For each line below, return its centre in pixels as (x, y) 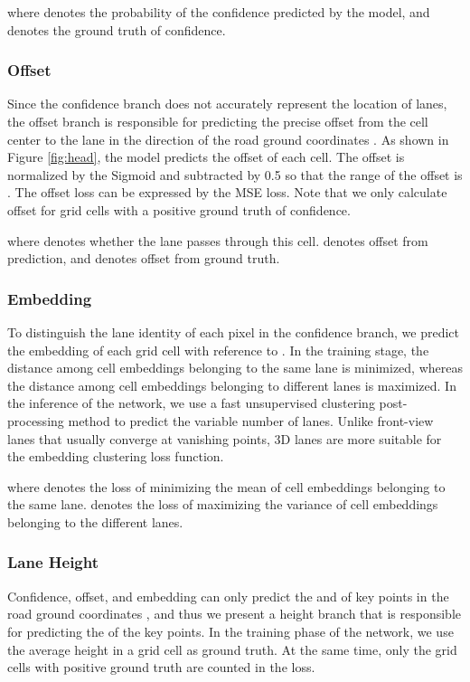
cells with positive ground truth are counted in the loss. (161, 667)
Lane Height (53, 562)
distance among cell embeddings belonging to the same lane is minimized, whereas (235, 368)
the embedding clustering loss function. (116, 456)
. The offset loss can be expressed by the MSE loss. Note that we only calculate (227, 192)
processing (36, 420)
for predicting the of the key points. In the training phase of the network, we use (230, 631)
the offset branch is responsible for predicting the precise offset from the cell (218, 121)
